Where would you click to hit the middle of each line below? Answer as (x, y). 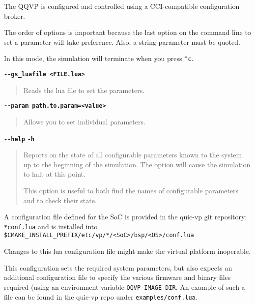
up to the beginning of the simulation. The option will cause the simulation (137, 164)
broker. (14, 15)
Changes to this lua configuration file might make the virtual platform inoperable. (127, 251)
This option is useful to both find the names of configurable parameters (131, 190)
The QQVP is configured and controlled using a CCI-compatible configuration (122, 6)
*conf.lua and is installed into (51, 226)
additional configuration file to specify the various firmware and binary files (117, 277)
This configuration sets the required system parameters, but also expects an (118, 267)
